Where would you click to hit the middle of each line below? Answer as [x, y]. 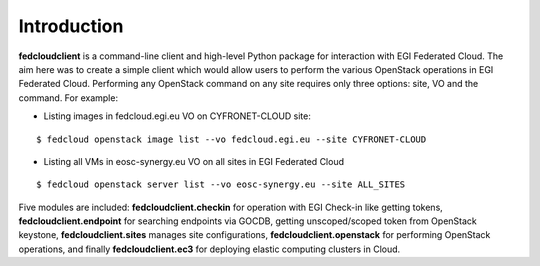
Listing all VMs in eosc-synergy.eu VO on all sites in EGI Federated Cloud [194, 161]
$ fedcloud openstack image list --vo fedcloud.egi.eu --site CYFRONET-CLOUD [231, 139]
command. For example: [68, 97]
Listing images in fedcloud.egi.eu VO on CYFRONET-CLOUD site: [177, 116]
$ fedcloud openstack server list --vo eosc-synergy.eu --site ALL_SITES [221, 184]
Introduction [71, 26]
